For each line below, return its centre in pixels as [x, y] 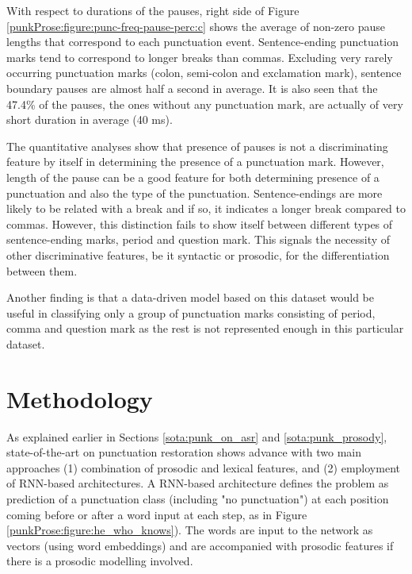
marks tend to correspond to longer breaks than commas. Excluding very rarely [200, 57]
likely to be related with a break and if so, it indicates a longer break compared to [206, 208]
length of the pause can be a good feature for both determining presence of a [193, 177]
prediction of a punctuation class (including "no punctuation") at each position [198, 498]
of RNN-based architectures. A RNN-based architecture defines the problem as [198, 483]
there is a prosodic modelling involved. [100, 561]
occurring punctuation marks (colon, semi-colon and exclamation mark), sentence [204, 73]
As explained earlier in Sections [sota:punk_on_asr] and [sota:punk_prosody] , [197, 436]
